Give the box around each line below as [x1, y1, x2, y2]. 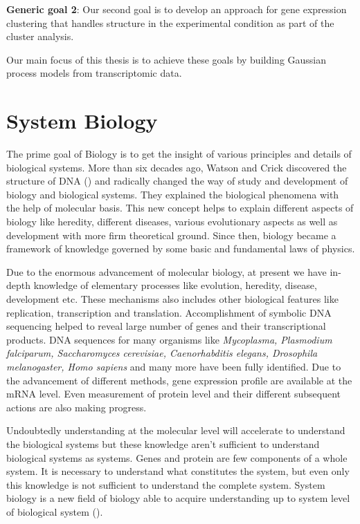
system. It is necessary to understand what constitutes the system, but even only [6, 464, 350, 478]
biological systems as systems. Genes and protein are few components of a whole [6, 450, 348, 465]
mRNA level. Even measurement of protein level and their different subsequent [6, 386, 341, 401]
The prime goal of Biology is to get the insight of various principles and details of [6, 147, 352, 161]
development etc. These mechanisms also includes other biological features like [6, 292, 339, 306]
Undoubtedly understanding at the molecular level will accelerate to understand [6, 423, 345, 438]
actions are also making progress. [6, 400, 147, 414]
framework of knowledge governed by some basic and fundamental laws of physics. [6, 241, 355, 256]
